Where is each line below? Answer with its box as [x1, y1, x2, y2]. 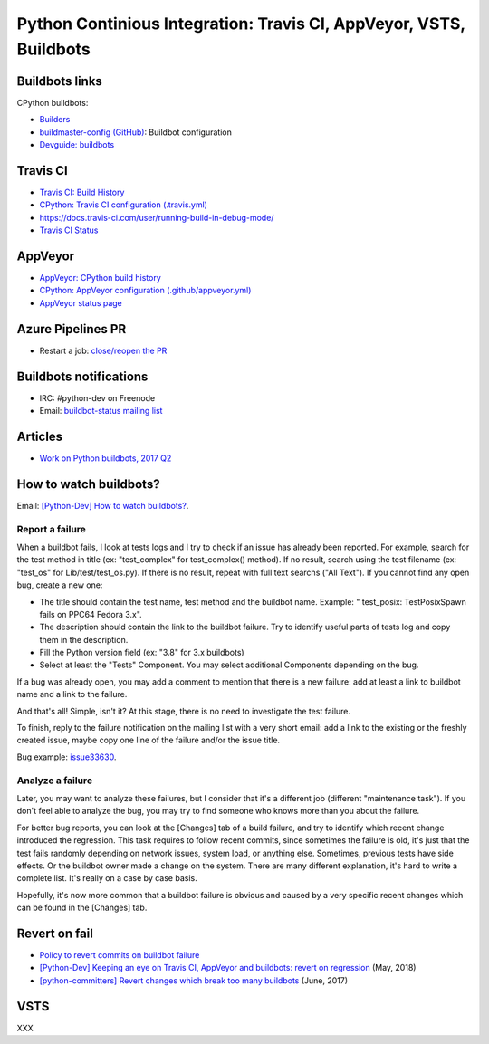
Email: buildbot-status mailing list [39, 406, 163, 416]
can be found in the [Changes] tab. [16, 902, 148, 914]
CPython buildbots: [16, 97, 89, 108]
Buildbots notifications [16, 369, 149, 384]
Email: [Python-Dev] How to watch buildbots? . [16, 500, 189, 511]
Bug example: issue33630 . [16, 752, 117, 762]
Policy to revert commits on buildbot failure [39, 949, 200, 960]
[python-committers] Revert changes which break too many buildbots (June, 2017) [39, 974, 349, 986]
